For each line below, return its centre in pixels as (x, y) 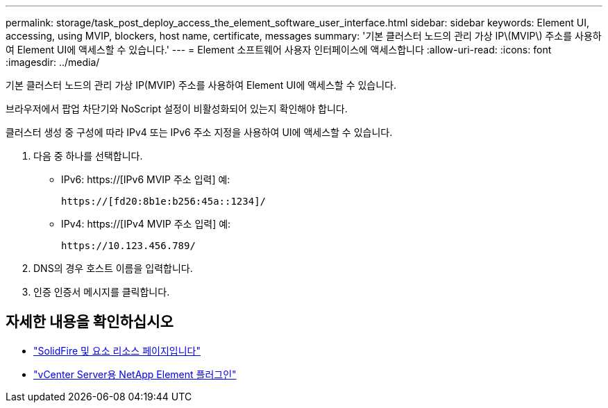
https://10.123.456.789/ (128, 246)
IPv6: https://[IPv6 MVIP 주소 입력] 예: (146, 179)
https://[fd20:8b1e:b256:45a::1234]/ (164, 201)
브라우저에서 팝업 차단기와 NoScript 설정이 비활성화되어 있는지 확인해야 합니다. (177, 109)
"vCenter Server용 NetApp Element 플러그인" (135, 374)
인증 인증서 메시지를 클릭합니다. (102, 292)
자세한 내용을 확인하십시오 (90, 322)
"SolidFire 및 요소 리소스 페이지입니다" (117, 350)
